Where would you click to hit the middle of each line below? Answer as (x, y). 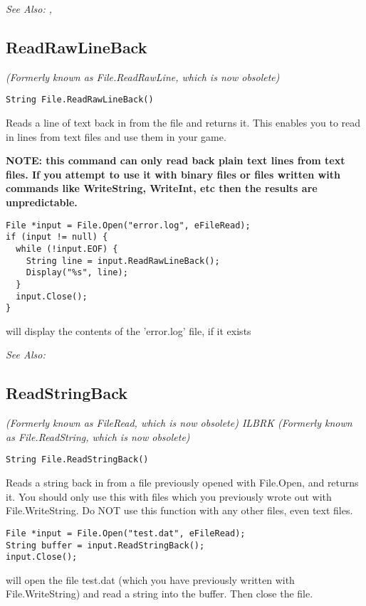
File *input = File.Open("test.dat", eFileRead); (126, 533)
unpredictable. (42, 202)
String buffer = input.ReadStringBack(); (105, 545)
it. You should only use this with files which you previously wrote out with (169, 496)
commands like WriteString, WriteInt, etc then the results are (162, 188)
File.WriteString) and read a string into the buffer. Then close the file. (160, 594)
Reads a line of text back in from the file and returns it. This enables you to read (183, 123)
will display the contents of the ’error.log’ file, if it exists (129, 330)
